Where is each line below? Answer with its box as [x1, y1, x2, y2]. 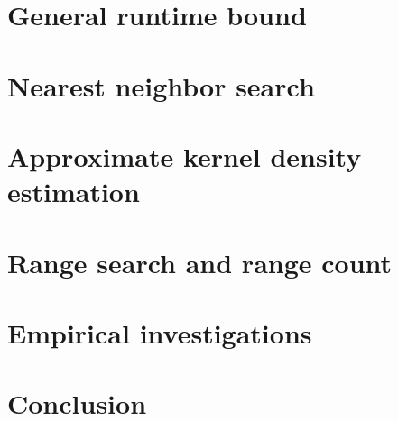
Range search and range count [7, 243, 393, 280]
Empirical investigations [7, 314, 312, 351]
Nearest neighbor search [7, 67, 315, 104]
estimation [7, 173, 140, 210]
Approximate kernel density [7, 137, 362, 174]
